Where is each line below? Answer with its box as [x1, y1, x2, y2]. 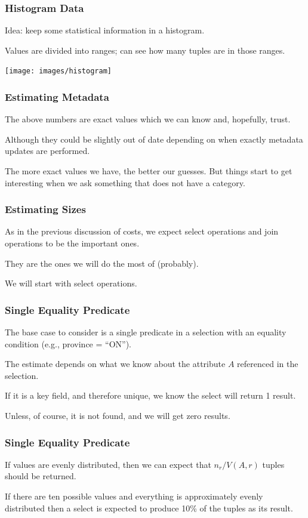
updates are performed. [5, 144, 90, 157]
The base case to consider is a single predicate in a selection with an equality [5, 326, 287, 338]
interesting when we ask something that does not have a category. [5, 176, 245, 189]
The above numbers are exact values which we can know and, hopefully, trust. [5, 113, 291, 125]
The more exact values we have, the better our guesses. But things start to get [5, 165, 292, 177]
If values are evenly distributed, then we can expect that [5, 458, 211, 470]
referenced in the [237, 357, 298, 370]
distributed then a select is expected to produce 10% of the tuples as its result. [5, 501, 293, 514]
